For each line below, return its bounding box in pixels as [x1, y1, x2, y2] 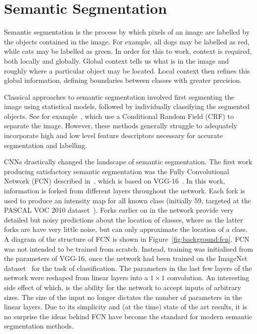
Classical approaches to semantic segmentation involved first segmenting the [4, 91, 235, 102]
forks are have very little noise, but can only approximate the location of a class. [4, 224, 248, 234]
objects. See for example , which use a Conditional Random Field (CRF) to [4, 111, 234, 121]
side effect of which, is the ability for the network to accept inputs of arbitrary [4, 282, 241, 292]
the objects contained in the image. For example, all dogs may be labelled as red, [4, 36, 250, 46]
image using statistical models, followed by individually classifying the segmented [4, 101, 250, 111]
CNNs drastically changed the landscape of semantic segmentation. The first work [4, 156, 253, 167]
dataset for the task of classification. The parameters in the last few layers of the [4, 262, 252, 273]
